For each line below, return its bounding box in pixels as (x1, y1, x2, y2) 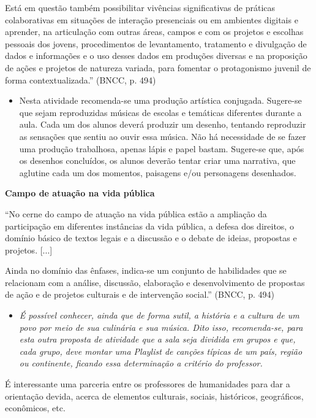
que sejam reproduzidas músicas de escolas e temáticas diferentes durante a (19, 106, 302, 118)
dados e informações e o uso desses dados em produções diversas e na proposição (5, 49, 307, 62)
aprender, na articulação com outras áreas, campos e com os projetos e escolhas (5, 25, 304, 38)
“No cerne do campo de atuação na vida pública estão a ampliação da (5, 207, 267, 220)
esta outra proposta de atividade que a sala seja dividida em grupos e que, (19, 333, 296, 346)
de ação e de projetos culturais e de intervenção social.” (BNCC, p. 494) (5, 288, 274, 301)
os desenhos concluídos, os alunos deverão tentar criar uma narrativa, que (19, 154, 296, 167)
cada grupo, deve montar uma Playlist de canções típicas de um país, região (19, 344, 303, 357)
